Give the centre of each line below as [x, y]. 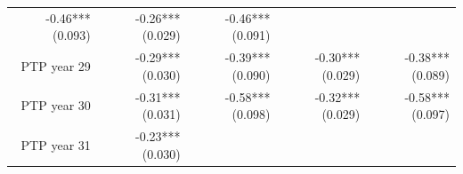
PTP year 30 [56, 105]
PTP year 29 [56, 65]
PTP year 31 [56, 144]
